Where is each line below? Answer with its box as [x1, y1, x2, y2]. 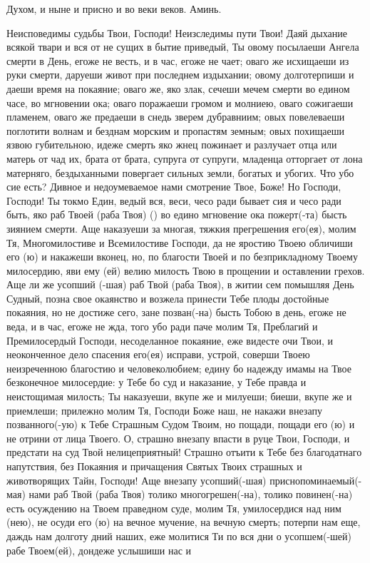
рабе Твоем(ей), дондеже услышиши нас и [6, 542, 191, 557]
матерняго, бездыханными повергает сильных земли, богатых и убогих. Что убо [6, 165, 354, 180]
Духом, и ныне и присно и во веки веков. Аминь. [6, 1, 222, 16]
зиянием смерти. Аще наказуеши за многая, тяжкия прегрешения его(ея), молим [6, 220, 356, 235]
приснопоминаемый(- [269, 472, 362, 487]
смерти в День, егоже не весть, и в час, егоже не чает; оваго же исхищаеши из [6, 53, 349, 68]
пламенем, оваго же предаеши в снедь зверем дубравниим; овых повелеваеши [6, 109, 345, 124]
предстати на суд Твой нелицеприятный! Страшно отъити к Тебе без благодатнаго [6, 445, 362, 460]
